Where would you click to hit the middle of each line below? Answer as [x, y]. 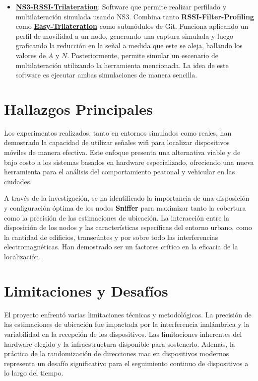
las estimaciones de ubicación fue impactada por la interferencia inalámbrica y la [127, 324]
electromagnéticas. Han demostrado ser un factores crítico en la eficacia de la [121, 247]
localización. [23, 256]
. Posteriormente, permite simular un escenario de [143, 55]
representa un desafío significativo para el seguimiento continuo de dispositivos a [126, 363]
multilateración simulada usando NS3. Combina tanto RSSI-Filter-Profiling [135, 16]
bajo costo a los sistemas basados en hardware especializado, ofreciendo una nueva [129, 162]
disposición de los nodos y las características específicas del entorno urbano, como [128, 227]
